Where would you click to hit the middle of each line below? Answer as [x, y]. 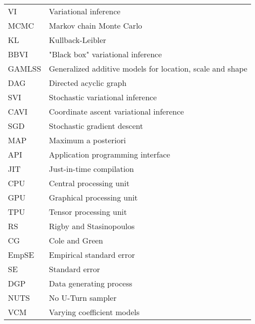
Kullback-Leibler [78, 40]
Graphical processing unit [93, 197]
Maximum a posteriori [87, 140]
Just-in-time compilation [91, 169]
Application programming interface [110, 154]
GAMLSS [25, 68]
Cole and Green [76, 240]
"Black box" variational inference [106, 54]
